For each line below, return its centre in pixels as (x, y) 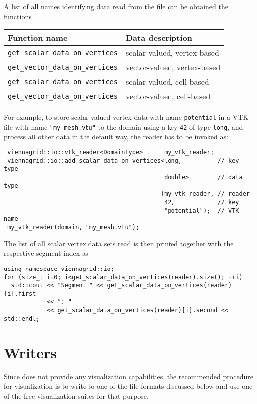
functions (18, 16)
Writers (31, 352)
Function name (38, 38)
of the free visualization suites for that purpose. (76, 395)
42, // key (202, 202)
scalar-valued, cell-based (167, 82)
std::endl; (22, 319)
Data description (159, 38)
